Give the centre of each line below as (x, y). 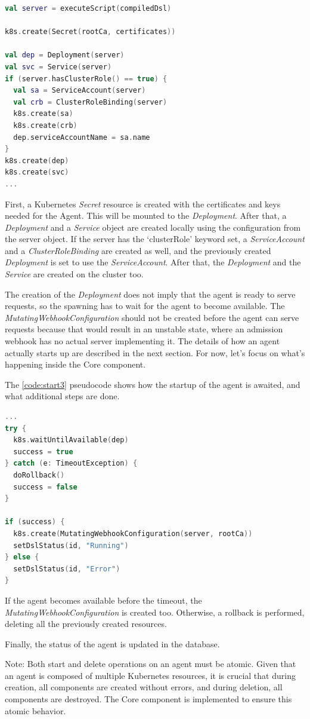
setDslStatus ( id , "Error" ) (67, 569)
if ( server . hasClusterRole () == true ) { (86, 79)
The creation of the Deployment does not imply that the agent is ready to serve (150, 294)
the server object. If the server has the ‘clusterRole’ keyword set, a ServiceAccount (155, 239)
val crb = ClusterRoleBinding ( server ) (90, 102)
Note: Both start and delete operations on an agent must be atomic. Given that (151, 664)
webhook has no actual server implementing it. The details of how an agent (142, 341)
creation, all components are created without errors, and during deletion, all (144, 687)
